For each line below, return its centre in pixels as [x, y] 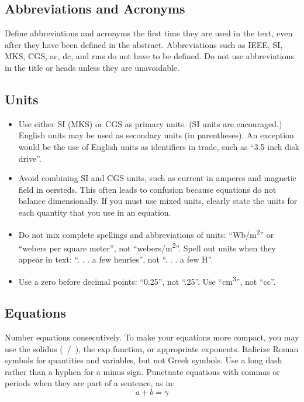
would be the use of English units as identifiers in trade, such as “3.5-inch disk [159, 146]
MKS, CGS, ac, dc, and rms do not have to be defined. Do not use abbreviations [149, 56]
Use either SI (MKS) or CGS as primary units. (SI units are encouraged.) [150, 123]
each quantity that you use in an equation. [95, 212]
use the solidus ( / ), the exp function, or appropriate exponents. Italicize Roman [152, 348]
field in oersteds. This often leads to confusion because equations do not [147, 189]
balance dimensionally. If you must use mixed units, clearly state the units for [158, 201]
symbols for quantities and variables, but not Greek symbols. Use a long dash [144, 360]
